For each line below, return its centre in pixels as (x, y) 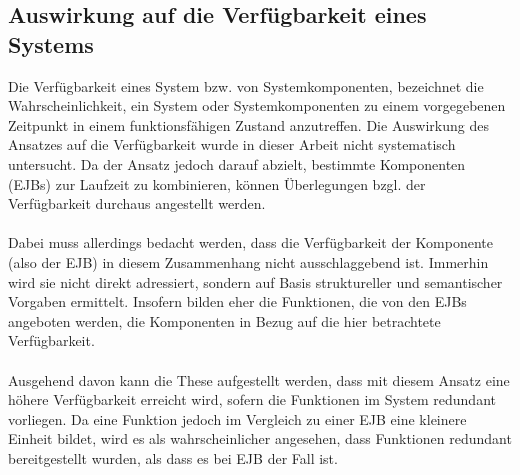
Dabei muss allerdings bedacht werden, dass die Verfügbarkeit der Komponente (250, 242)
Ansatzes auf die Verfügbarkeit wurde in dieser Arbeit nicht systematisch (232, 144)
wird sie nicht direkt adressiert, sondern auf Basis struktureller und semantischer (255, 281)
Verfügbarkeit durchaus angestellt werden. (137, 203)
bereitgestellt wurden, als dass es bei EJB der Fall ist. (173, 457)
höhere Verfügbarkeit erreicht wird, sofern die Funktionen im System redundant (252, 399)
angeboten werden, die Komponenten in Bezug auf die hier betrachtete (224, 320)
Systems (51, 43)
